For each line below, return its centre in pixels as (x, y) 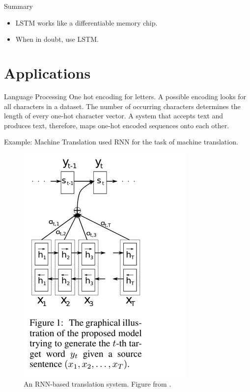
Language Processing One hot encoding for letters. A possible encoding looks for (125, 96)
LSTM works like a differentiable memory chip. (86, 22)
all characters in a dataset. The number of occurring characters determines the (122, 106)
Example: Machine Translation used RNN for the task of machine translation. (121, 142)
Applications (47, 72)
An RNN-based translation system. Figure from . (97, 384)
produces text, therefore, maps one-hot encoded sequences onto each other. (117, 125)
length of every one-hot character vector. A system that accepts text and (113, 116)
